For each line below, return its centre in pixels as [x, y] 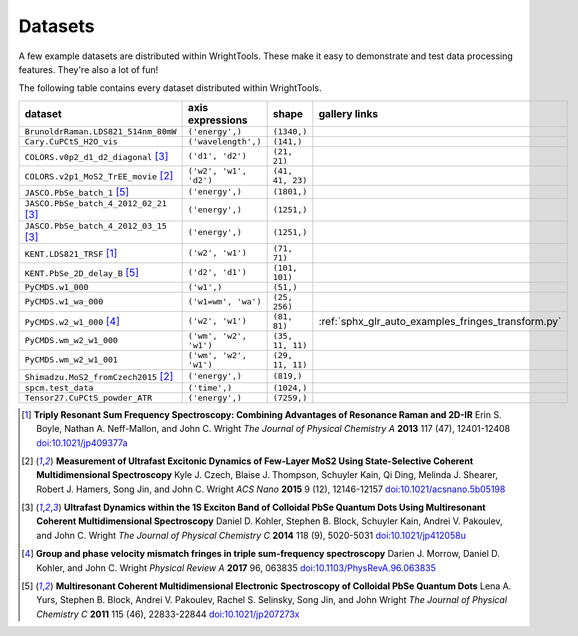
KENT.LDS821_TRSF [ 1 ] [71, 253]
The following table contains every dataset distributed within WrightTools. [170, 88]
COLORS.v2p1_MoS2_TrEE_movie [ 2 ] [99, 175]
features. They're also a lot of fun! [88, 69]
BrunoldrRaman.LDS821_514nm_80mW [100, 131]
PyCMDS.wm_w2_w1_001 [71, 360]
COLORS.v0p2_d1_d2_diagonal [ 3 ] [96, 156]
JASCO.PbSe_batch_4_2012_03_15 [95, 225]
